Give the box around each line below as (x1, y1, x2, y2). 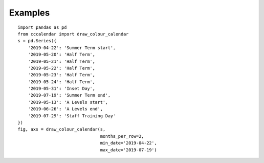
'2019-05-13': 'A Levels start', (27, 99, 109, 105)
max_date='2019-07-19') (100, 147, 157, 153)
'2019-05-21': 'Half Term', (27, 58, 95, 64)
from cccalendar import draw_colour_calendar (18, 31, 129, 36)
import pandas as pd (18, 24, 67, 30)
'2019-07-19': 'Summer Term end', (27, 92, 111, 98)
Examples (9, 7, 50, 18)
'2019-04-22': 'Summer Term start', (27, 45, 116, 51)
